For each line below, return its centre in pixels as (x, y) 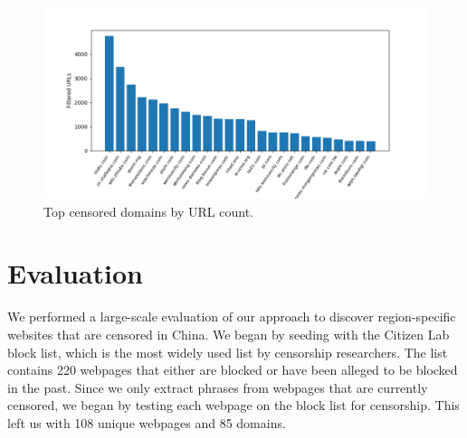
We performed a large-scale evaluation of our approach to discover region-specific (232, 317)
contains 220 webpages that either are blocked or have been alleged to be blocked (233, 370)
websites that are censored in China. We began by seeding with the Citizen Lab (229, 334)
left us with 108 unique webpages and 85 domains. (147, 422)
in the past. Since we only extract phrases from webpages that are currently (218, 387)
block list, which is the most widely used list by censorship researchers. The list (228, 352)
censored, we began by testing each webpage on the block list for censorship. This (233, 405)
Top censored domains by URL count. (148, 211)
